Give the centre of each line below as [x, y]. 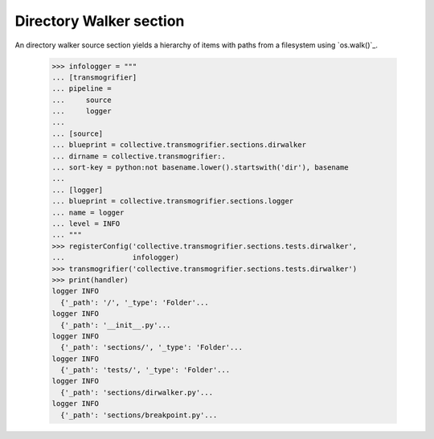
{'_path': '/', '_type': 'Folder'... [135, 302]
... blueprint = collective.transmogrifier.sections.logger [173, 201]
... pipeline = [82, 89]
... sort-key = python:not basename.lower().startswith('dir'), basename [200, 168]
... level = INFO [86, 224]
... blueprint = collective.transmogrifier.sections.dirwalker [179, 145]
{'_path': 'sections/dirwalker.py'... [137, 392]
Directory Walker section [100, 21]
